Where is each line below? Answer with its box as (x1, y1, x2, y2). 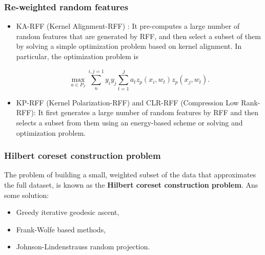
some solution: (4, 189, 49, 200)
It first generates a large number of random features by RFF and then (38, 107, 258, 118)
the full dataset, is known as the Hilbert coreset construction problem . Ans (4, 179, 258, 190)
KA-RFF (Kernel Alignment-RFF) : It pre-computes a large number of (16, 21, 240, 31)
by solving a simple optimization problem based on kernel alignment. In (16, 41, 242, 51)
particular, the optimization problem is (16, 51, 139, 61)
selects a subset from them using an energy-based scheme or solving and (16, 117, 243, 128)
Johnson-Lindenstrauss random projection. (16, 241, 150, 252)
